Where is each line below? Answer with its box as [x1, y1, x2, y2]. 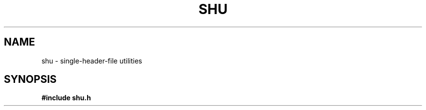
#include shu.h [41, 94, 91, 102]
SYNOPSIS [4, 73, 57, 86]
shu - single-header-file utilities [41, 56, 142, 65]
